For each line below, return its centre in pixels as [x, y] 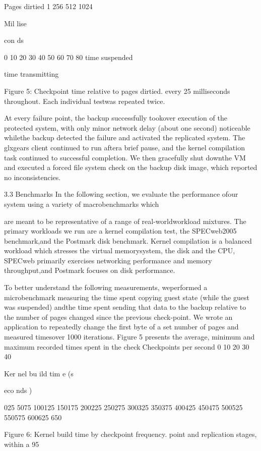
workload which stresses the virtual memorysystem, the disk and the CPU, [120, 250]
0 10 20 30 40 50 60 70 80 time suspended [69, 57]
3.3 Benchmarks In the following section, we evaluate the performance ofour [121, 194]
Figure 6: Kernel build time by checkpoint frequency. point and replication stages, [130, 434]
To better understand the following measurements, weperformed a [106, 287]
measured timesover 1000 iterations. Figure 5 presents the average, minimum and [129, 337]
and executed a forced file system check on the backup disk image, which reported [131, 167]
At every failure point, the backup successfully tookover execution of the [116, 118]
